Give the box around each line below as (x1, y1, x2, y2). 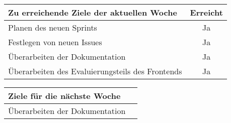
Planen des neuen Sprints (8, 22, 97, 33)
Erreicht (190, 7, 223, 18)
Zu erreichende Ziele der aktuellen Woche (8, 7, 177, 18)
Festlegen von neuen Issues (8, 36, 102, 48)
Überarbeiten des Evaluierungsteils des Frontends (8, 65, 182, 77)
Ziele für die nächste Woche (8, 90, 121, 101)
